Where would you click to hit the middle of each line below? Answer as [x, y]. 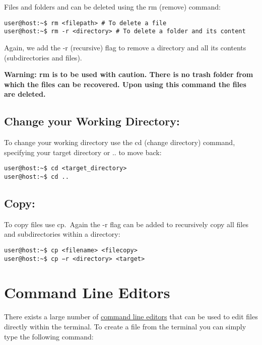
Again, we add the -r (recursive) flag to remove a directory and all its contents [125, 47]
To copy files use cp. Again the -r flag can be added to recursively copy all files [126, 224]
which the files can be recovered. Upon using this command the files [125, 84]
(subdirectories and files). [43, 57]
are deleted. [25, 94]
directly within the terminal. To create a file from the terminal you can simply [125, 326]
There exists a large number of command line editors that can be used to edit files [131, 317]
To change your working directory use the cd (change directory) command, [120, 142]
